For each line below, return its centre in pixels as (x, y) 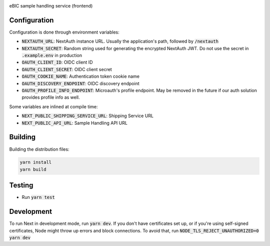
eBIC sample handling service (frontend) (51, 6)
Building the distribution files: (39, 149)
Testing (21, 185)
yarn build (33, 169)
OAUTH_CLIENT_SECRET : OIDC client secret (67, 69)
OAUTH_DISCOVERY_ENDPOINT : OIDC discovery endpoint (80, 83)
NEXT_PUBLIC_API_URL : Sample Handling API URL (74, 123)
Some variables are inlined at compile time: (53, 106)
